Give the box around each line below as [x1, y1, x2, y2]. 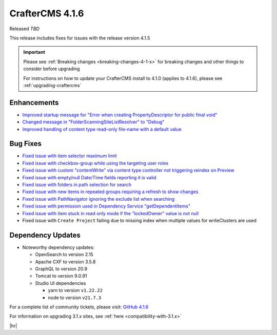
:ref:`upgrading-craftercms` [23, 82, 82, 88]
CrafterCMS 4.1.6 [9, 8, 84, 19]
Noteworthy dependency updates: [22, 244, 95, 250]
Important [23, 49, 46, 55]
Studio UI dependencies [35, 280, 86, 286]
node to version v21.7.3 [48, 295, 102, 301]
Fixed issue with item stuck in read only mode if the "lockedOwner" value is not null [22, 210, 199, 216]
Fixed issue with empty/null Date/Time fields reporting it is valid [22, 174, 156, 180]
